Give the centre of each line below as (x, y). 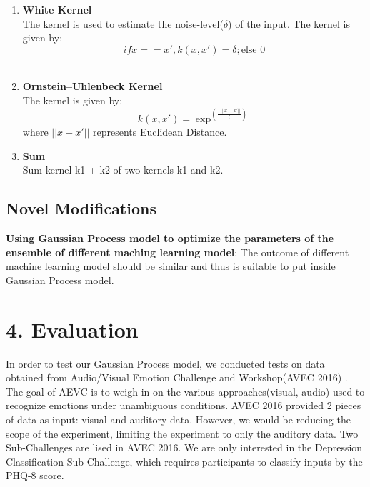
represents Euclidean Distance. (160, 132)
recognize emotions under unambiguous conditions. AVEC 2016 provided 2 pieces (184, 405)
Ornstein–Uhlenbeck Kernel (92, 86)
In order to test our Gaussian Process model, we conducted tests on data (165, 363)
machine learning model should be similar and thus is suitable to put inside (171, 266)
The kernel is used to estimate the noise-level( (123, 23)
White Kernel (57, 9)
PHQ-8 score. (35, 475)
